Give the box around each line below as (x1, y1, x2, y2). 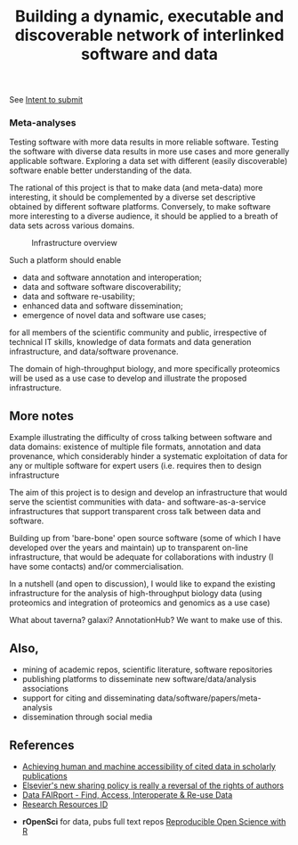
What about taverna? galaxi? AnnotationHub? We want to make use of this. (9, 615, 283, 626)
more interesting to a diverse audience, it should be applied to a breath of (9, 211, 278, 222)
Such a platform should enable (9, 255, 122, 266)
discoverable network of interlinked (14, 25, 285, 45)
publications (21, 770, 68, 781)
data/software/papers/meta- (157, 693, 262, 703)
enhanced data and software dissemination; (21, 300, 184, 311)
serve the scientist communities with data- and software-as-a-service (9, 496, 267, 507)
